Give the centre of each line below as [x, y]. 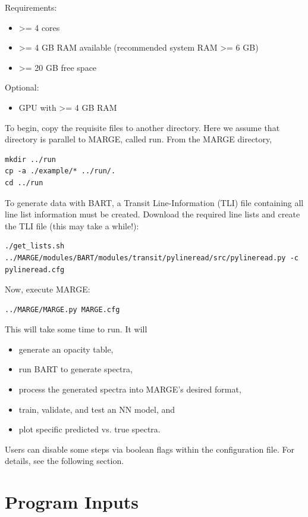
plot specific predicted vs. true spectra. [89, 429]
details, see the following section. [65, 461]
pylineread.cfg [35, 270]
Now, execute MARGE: [48, 289]
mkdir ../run [30, 159]
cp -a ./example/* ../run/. [60, 171]
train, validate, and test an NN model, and [97, 409]
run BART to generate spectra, [76, 369]
